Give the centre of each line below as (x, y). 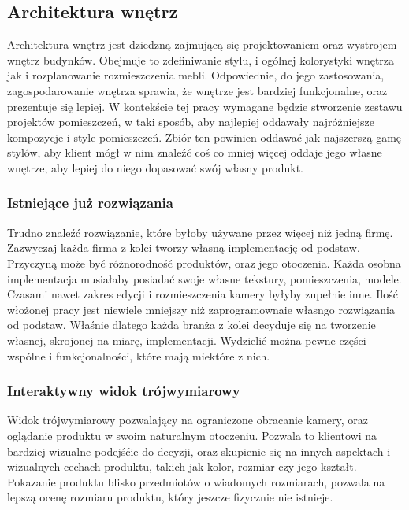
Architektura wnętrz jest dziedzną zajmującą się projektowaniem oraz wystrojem (202, 44)
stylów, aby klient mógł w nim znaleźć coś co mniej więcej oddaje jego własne (195, 152)
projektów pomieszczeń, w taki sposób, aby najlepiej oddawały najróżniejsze (191, 122)
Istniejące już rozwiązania (90, 203)
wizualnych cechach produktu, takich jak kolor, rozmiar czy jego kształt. (182, 466)
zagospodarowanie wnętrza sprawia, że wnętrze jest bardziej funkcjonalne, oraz (197, 90)
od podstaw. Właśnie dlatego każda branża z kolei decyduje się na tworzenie (191, 325)
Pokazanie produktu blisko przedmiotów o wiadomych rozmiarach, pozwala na (196, 481)
